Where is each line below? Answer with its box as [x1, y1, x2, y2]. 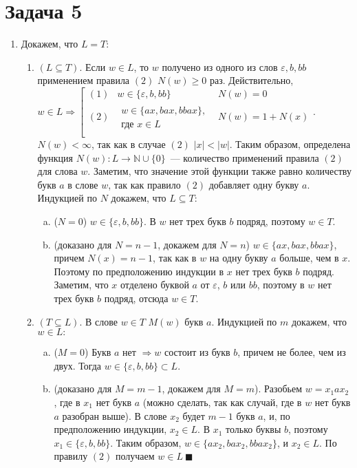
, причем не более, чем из [237, 345, 346, 359]
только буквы [226, 422, 281, 436]
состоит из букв [164, 345, 230, 359]
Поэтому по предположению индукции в [54, 264, 224, 278]
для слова [37, 164, 78, 178]
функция [37, 150, 74, 164]
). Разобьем [255, 381, 303, 396]
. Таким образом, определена [229, 137, 351, 151]
